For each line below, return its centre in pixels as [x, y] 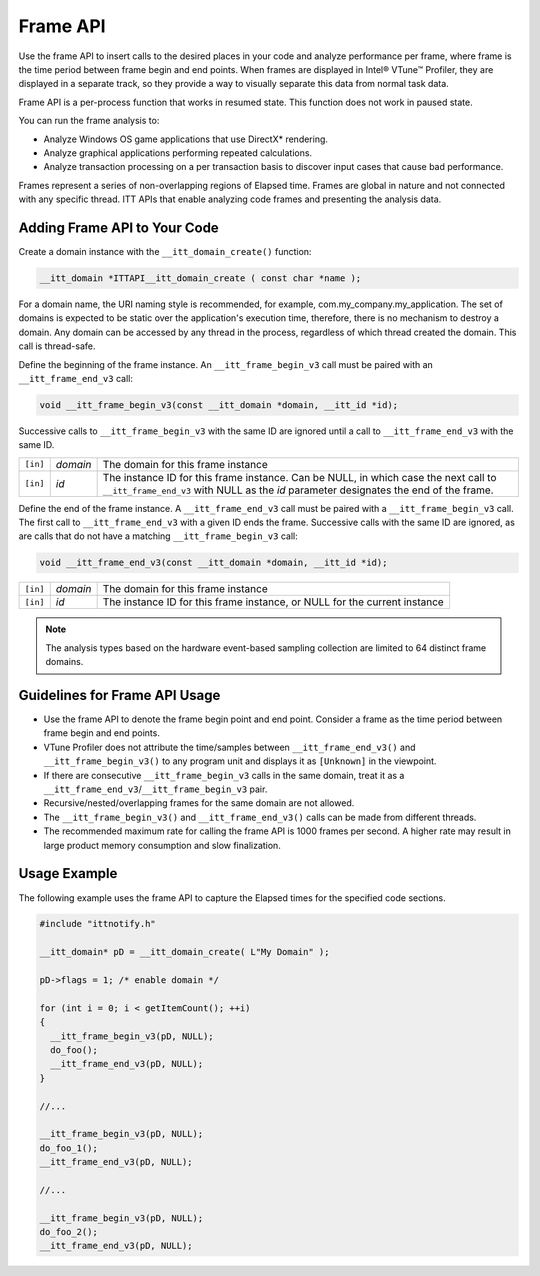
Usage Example [68, 873]
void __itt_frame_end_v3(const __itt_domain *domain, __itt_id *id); [213, 563]
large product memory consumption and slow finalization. [162, 845]
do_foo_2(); [69, 1232]
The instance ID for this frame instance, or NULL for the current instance [273, 602]
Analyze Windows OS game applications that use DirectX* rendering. [186, 139]
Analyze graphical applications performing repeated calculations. [178, 152]
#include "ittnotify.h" [98, 924]
